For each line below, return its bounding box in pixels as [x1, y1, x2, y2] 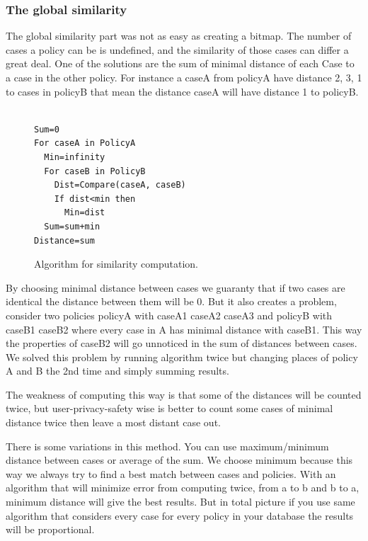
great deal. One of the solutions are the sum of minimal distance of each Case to [6, 56, 355, 71]
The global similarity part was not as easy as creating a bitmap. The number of [6, 28, 352, 43]
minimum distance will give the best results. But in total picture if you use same [6, 494, 355, 509]
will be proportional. [6, 522, 95, 537]
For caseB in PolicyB [44, 166, 146, 176]
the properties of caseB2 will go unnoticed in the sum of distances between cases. [6, 336, 357, 351]
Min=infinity [44, 152, 105, 162]
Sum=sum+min [44, 221, 100, 232]
